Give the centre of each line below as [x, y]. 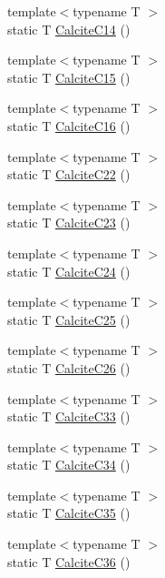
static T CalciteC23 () [69, 223]
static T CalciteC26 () [69, 367]
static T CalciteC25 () [69, 319]
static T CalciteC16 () [69, 125]
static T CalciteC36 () [69, 561]
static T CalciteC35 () [69, 513]
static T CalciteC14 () [69, 29]
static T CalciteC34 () [69, 465]
